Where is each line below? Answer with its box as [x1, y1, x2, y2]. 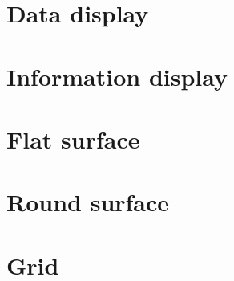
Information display [6, 59, 228, 92]
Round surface [6, 185, 170, 218]
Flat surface [6, 122, 140, 155]
